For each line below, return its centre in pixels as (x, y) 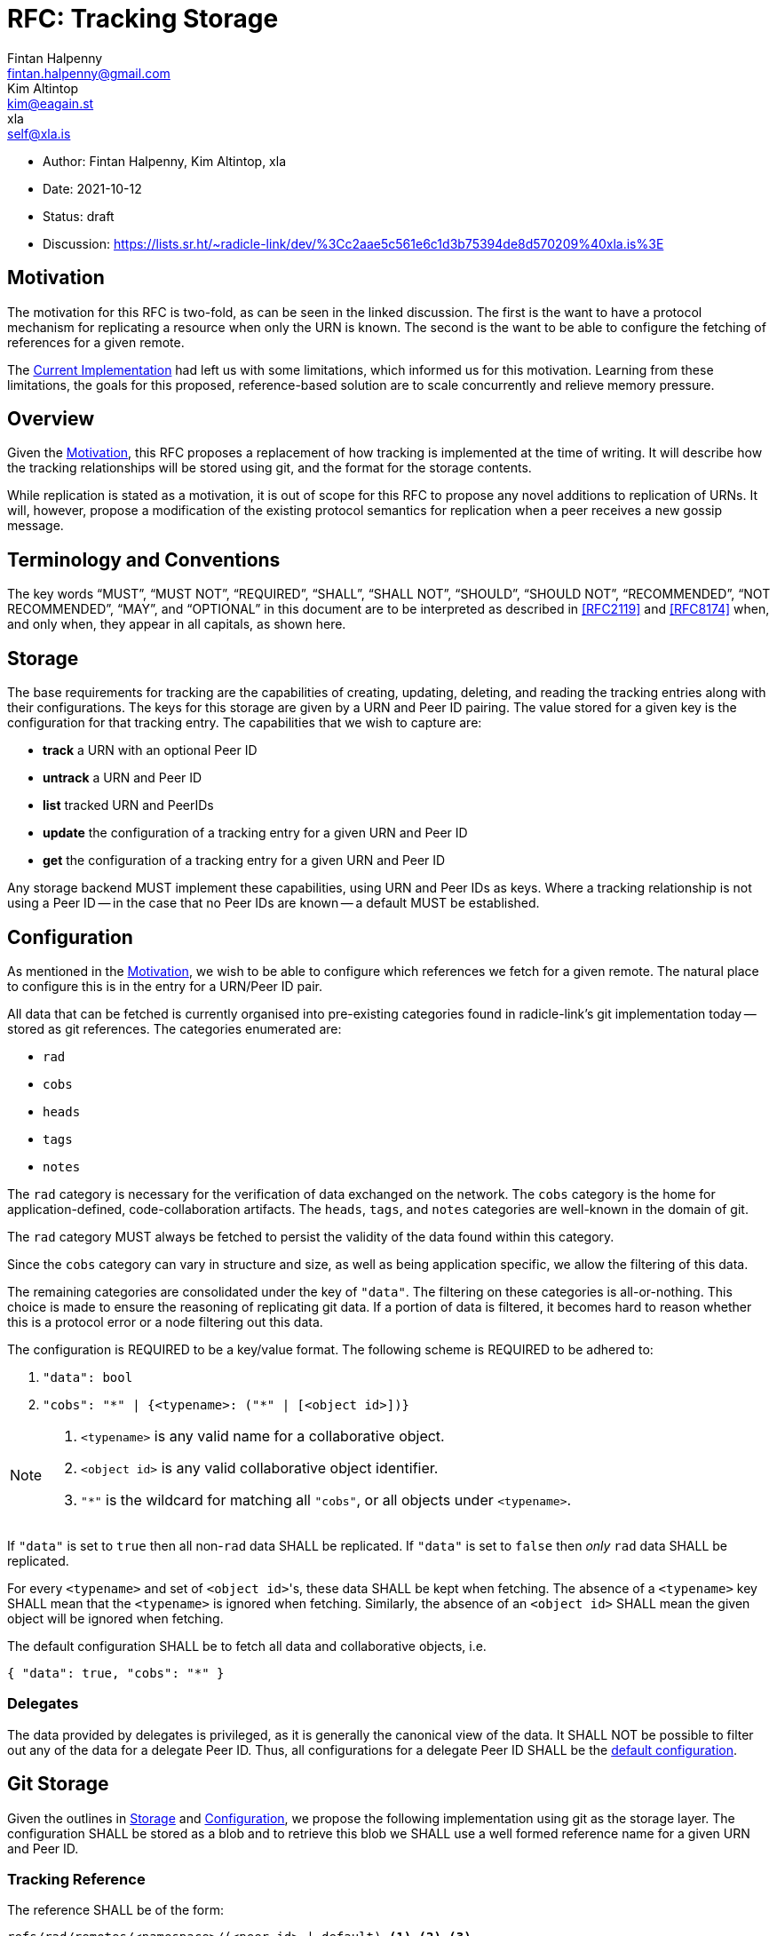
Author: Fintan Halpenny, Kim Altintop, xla (165, 161)
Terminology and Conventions (144, 559)
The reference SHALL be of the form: (116, 1910)
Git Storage (58, 1784)
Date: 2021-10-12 (92, 188)
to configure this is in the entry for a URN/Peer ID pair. (165, 986)
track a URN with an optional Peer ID (150, 750)
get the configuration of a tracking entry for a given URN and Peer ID (244, 861)
